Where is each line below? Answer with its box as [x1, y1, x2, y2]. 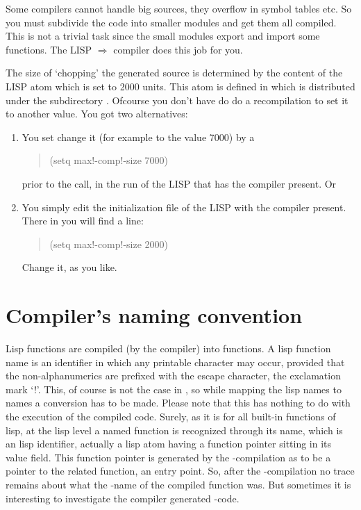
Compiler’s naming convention [6, 301, 303, 329]
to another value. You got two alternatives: [6, 106, 188, 121]
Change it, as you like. [22, 260, 117, 274]
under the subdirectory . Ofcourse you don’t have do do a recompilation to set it [6, 92, 349, 107]
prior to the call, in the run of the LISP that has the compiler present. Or [22, 176, 337, 190]
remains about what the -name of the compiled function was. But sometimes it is [6, 477, 351, 491]
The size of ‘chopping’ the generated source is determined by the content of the [6, 65, 343, 80]
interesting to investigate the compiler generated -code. [6, 491, 240, 505]
